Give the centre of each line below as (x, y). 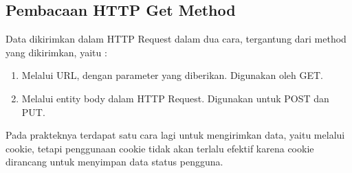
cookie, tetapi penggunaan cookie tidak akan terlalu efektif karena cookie (160, 148)
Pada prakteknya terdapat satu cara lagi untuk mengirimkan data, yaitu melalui (175, 135)
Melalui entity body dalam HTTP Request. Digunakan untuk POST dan (175, 98)
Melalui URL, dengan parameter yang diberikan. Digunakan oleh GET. (172, 75)
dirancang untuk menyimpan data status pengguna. (114, 162)
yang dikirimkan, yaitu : (56, 52)
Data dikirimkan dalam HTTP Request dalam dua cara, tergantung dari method (176, 39)
